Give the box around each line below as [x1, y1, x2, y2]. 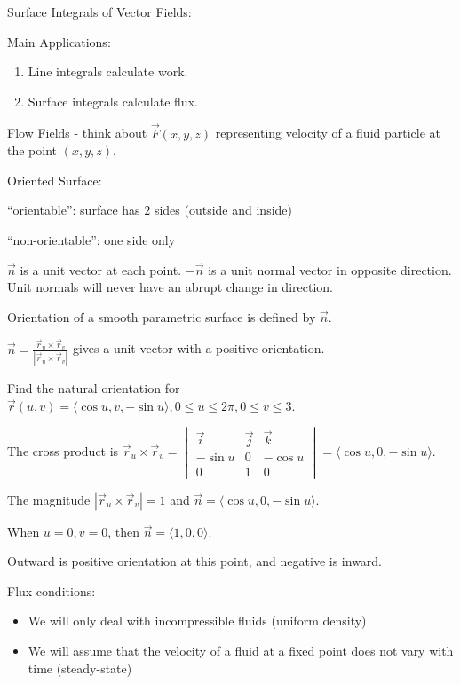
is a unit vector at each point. [20, 260, 182, 279]
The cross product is [7, 441, 119, 460]
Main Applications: [7, 32, 111, 51]
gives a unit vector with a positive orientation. [72, 339, 325, 358]
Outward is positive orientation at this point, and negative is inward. [7, 552, 383, 570]
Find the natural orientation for [7, 378, 180, 397]
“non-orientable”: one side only [7, 230, 176, 248]
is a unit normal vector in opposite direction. [208, 260, 452, 279]
